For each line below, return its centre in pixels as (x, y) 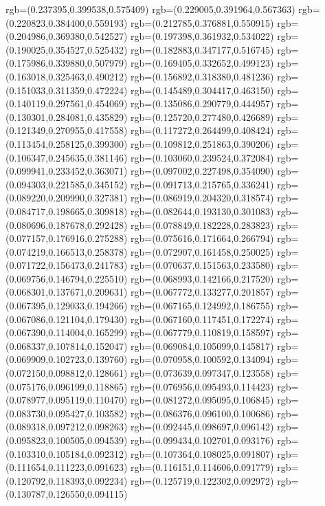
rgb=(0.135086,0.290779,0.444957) (202, 103)
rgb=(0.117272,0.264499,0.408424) (202, 130)
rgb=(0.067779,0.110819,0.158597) (202, 332)
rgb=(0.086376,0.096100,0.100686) (202, 413)
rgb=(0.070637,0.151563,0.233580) (202, 265)
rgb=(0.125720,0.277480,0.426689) (202, 117)
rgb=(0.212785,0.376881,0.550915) (202, 22)
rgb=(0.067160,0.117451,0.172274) (202, 319)
